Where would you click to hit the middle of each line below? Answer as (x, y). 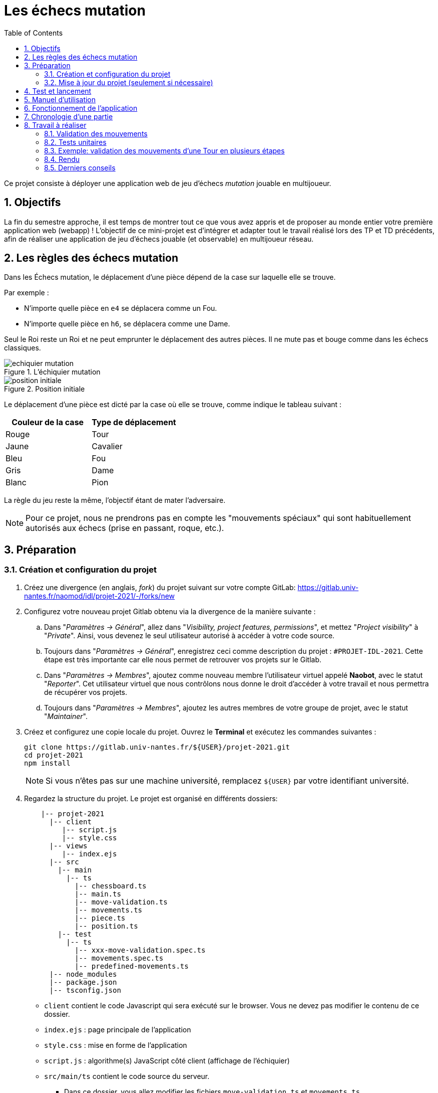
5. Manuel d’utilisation (60, 99)
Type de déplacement (134, 422)
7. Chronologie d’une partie (69, 116)
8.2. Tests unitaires (75, 142)
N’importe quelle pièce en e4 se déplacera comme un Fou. (121, 308)
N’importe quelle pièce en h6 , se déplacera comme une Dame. (127, 324)
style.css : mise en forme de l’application (116, 1045)
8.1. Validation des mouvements (96, 133)
